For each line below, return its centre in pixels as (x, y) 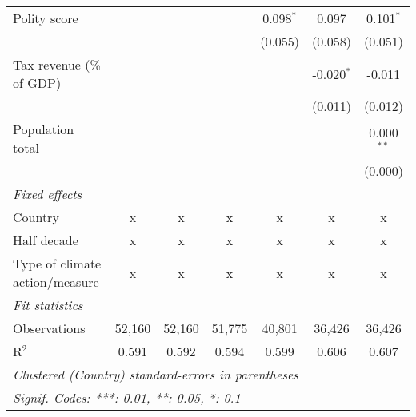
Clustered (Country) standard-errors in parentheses (156, 374)
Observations (49, 328)
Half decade (46, 240)
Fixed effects (48, 194)
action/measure (56, 282)
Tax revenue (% (57, 64)
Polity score (46, 18)
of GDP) (37, 83)
